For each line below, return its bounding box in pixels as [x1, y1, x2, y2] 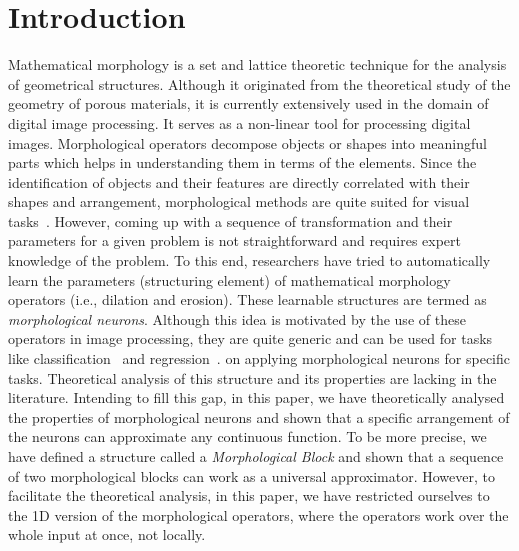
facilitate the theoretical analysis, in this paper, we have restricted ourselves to [8, 485, 490, 506]
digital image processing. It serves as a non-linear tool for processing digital [8, 112, 471, 133]
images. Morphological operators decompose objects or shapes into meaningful [8, 132, 487, 153]
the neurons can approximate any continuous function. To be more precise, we [8, 426, 487, 447]
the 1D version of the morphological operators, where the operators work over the [8, 504, 509, 525]
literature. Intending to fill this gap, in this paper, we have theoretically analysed [8, 387, 505, 408]
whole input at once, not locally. [8, 524, 206, 545]
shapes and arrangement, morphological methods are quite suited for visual [8, 191, 470, 212]
